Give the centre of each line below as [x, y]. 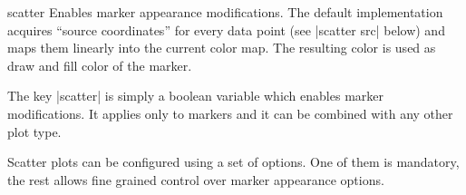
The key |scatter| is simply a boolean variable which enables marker [195, 96]
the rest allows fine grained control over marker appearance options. [196, 179]
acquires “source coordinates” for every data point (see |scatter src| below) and [226, 29]
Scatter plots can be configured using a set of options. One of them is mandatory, [233, 162]
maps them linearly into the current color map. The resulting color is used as [222, 48]
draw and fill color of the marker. [100, 65]
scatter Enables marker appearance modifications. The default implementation [225, 12]
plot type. [34, 131]
